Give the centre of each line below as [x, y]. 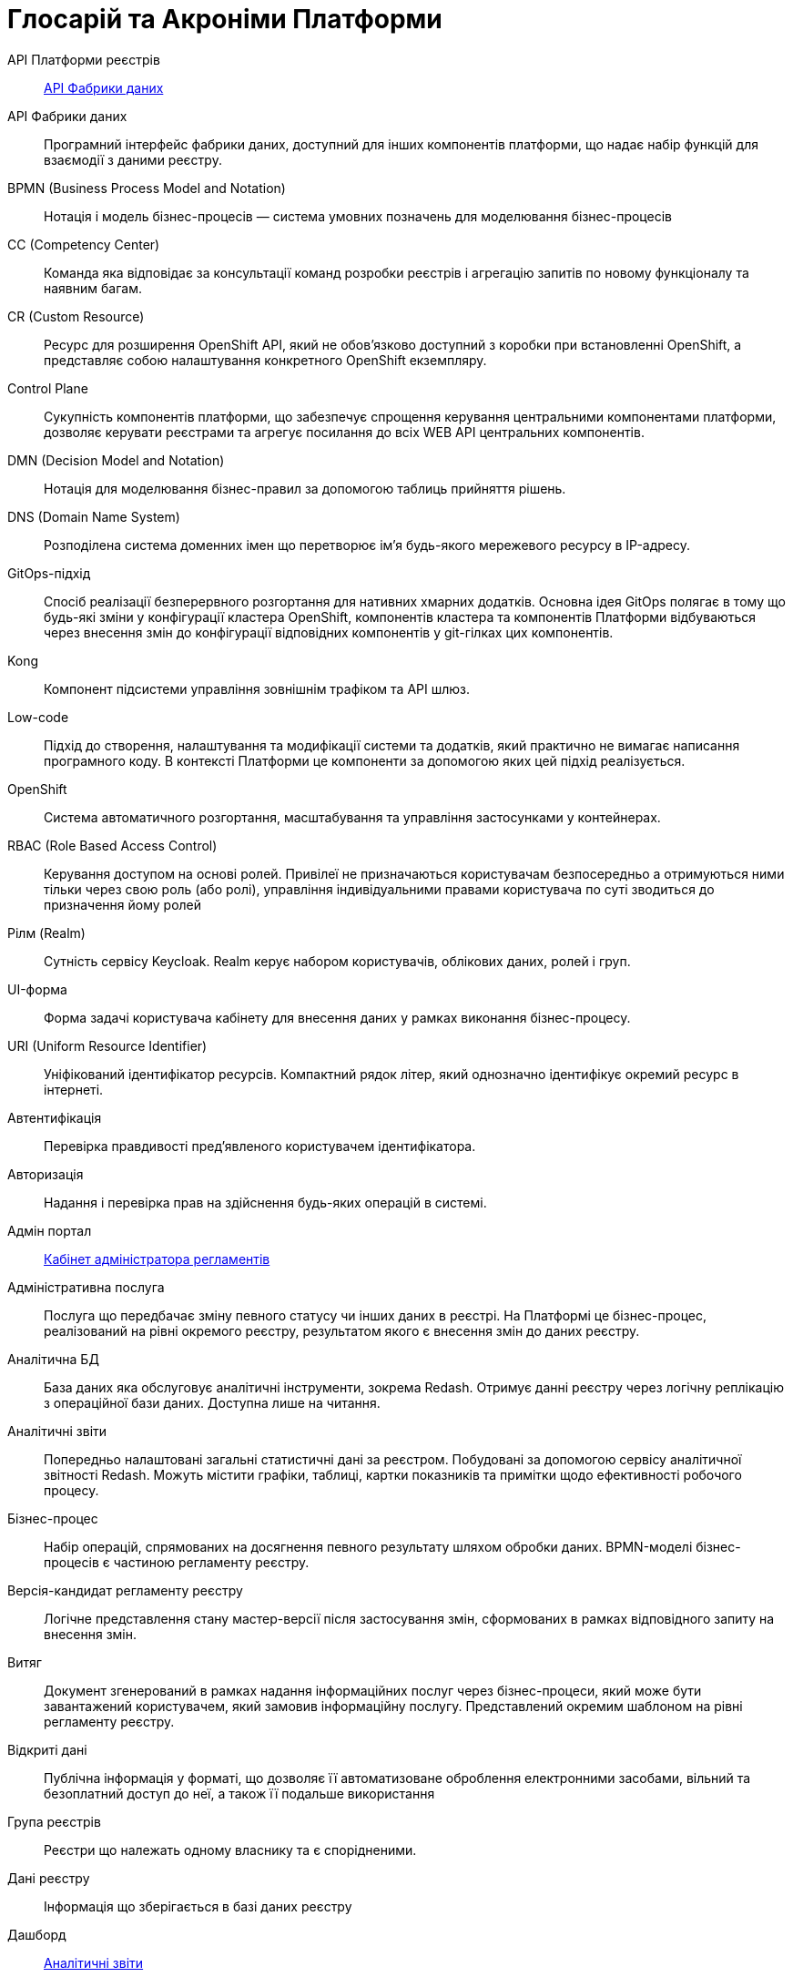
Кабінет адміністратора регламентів [157, 1259]
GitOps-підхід [49, 573]
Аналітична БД [53, 1359]
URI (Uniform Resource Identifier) [107, 1045]
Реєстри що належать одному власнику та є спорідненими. [230, 1850]
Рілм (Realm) [46, 932]
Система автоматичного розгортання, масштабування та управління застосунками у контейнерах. [352, 817]
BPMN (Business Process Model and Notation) [147, 188]
